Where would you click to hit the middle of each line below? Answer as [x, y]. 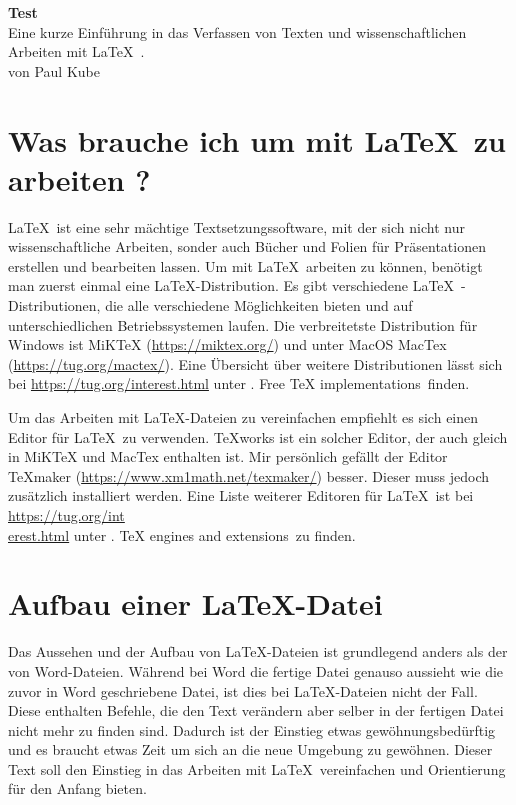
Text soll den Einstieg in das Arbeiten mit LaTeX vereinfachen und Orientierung [257, 768]
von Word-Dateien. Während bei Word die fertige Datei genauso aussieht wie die [256, 670]
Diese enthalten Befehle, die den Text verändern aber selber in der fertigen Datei [256, 710]
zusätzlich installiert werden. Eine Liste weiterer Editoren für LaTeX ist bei [241, 495]
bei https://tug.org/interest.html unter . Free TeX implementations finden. [239, 383]
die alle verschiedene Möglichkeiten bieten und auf [259, 305]
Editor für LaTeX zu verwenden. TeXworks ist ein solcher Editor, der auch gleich [258, 436]
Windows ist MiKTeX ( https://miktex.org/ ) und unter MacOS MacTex [227, 344]
